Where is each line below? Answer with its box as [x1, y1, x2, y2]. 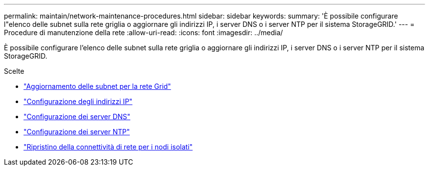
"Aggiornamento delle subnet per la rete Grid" [24, 82, 171, 90]
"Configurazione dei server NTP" [24, 127, 130, 136]
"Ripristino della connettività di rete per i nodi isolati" [24, 143, 193, 151]
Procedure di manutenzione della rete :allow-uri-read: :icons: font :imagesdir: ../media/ [4, 28, 283, 37]
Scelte [4, 67, 24, 75]
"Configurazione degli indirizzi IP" [24, 97, 133, 106]
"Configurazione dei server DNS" [24, 112, 131, 121]
